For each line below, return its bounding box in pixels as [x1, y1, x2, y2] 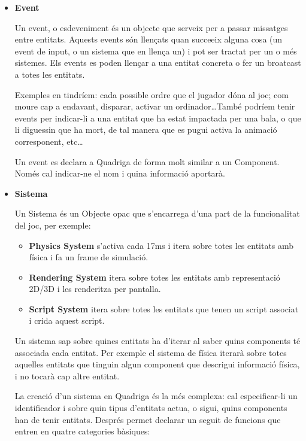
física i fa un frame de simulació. [29, 251, 149, 263]
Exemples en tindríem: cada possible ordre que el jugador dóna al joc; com [14, 88, 289, 101]
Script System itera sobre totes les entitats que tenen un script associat [29, 302, 299, 315]
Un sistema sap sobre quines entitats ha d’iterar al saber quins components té [14, 334, 301, 347]
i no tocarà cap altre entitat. [14, 369, 120, 382]
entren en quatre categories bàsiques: [14, 425, 150, 437]
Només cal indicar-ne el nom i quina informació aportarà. [14, 167, 225, 180]
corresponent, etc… [14, 135, 83, 147]
